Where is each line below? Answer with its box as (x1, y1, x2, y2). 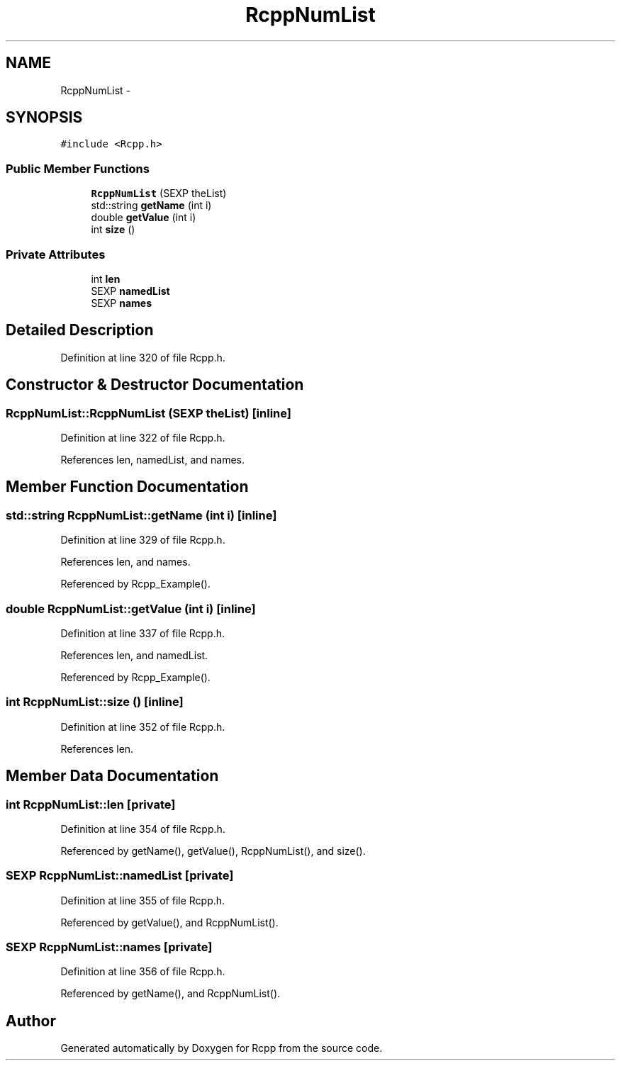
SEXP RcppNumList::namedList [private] (6, 868, 234, 883)
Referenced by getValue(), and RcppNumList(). (60, 916, 279, 928)
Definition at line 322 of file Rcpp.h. (60, 432, 225, 444)
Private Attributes (6, 247, 106, 262)
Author (6, 1011, 56, 1030)
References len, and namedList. (60, 649, 208, 661)
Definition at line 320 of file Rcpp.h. (60, 351, 225, 364)
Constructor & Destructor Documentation (6, 376, 304, 394)
